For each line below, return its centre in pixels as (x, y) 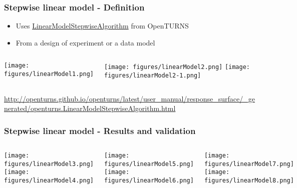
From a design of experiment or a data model (85, 42)
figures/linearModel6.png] (149, 181)
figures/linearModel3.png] (49, 164)
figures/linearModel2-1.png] (153, 76)
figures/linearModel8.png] (249, 181)
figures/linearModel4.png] (49, 181)
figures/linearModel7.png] (249, 164)
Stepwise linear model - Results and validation (100, 130)
